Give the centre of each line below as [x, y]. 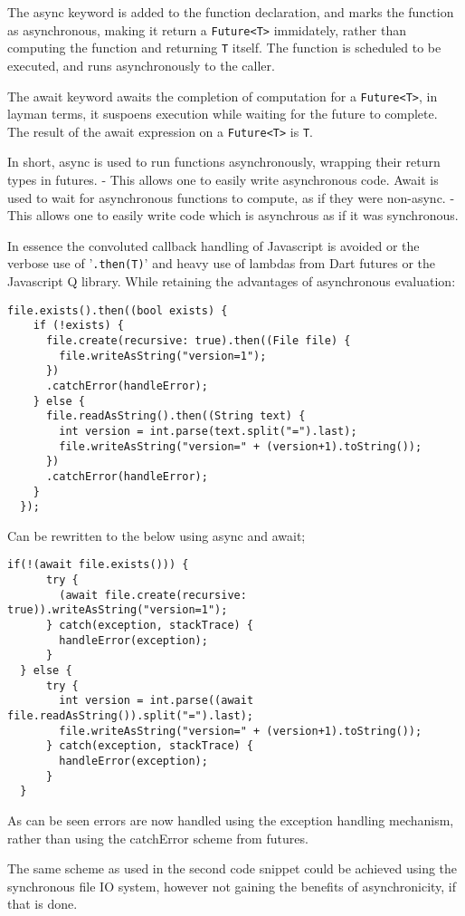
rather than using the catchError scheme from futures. [158, 838]
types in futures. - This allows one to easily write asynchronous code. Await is [223, 179]
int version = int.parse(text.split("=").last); [208, 431]
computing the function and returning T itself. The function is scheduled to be [224, 48]
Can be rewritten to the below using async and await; [157, 535]
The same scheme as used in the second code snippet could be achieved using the [232, 868]
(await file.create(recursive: [153, 595]
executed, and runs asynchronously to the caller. [141, 65]
